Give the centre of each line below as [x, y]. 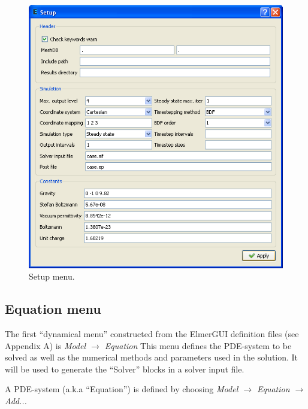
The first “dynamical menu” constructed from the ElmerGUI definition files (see [152, 334]
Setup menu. [52, 276]
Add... [16, 401]
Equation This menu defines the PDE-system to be [198, 345]
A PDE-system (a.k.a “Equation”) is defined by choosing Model [122, 389]
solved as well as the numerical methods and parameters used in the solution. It [152, 357]
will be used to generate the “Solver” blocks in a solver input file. [125, 369]
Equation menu [53, 309]
